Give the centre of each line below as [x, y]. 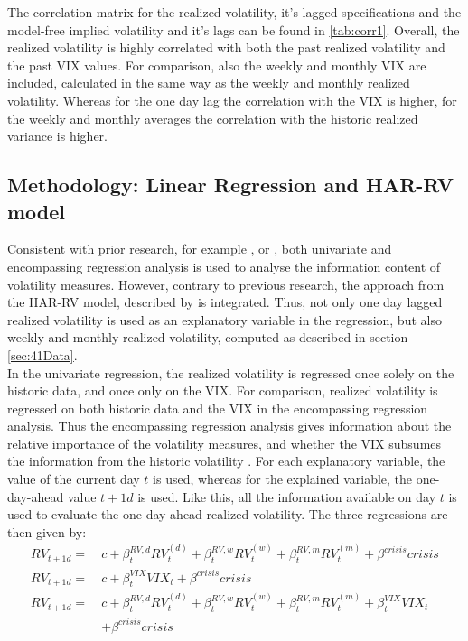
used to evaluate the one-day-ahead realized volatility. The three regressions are [228, 514]
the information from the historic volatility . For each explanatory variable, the [226, 461]
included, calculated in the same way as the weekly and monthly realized [209, 83]
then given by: [47, 531]
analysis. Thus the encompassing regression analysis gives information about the [229, 426]
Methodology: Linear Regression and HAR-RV [231, 185]
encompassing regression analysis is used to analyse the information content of [224, 266]
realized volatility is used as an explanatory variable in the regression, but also [225, 319]
